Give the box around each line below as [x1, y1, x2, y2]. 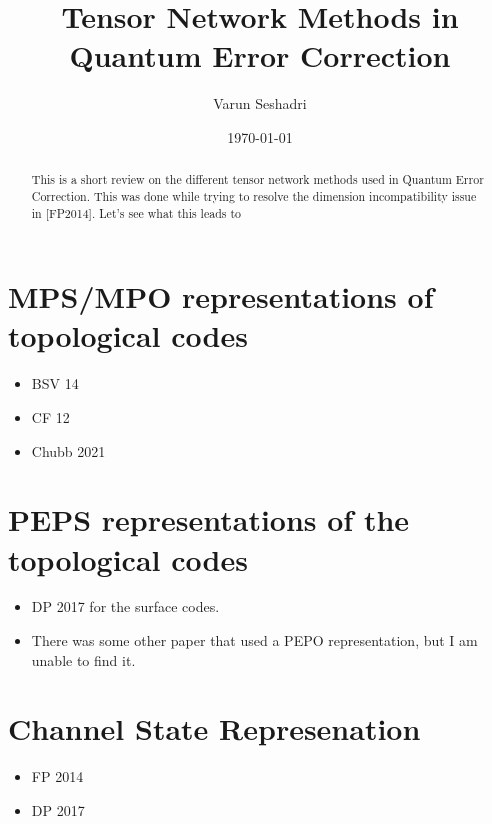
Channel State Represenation [8, 708, 421, 749]
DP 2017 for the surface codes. [31, 596, 220, 617]
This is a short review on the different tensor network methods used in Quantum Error [31, 171, 484, 188]
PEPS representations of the [8, 499, 410, 540]
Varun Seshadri [213, 93, 307, 114]
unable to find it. [31, 649, 136, 670]
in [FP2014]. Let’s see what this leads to [31, 204, 241, 221]
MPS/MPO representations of [8, 276, 434, 317]
